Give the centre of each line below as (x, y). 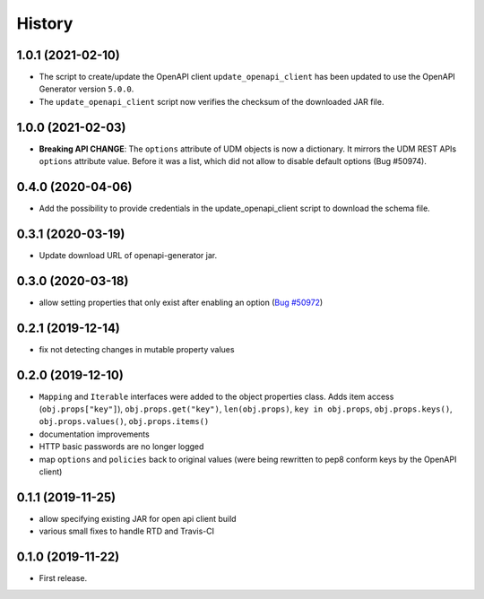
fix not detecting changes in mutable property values (137, 349)
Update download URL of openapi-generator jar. (128, 255)
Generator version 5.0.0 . (86, 89)
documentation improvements (94, 434)
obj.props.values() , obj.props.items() (124, 421)
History (45, 23)
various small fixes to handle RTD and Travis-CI (127, 531)
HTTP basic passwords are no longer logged (121, 447)
